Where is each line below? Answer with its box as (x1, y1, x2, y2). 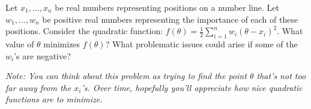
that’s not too (256, 69, 306, 82)
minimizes (43, 37, 80, 50)
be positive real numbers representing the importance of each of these (42, 13, 298, 25)
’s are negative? (14, 49, 71, 62)
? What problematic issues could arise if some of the (105, 37, 298, 50)
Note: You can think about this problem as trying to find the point (5, 69, 247, 82)
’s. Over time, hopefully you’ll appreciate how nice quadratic (81, 81, 303, 93)
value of (5, 37, 34, 50)
